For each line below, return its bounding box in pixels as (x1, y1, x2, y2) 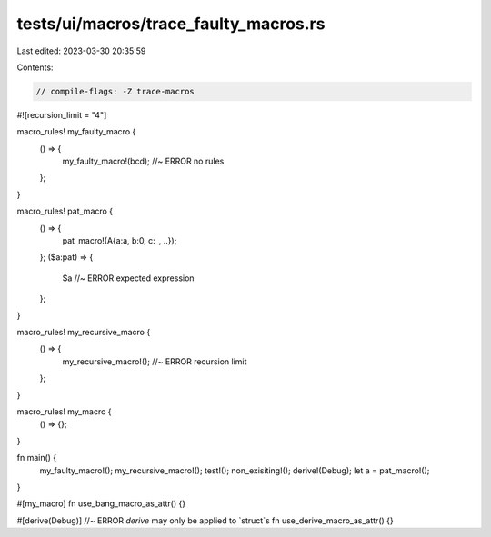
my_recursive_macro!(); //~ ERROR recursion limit (62, 355, 247, 367)
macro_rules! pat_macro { (16, 205, 114, 217)
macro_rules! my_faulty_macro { (16, 126, 136, 137)
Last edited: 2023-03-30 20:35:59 (16, 45, 146, 56)
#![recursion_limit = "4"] (16, 109, 107, 120)
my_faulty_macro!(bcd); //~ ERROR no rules (62, 155, 225, 167)
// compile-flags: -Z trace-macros (35, 86, 195, 96)
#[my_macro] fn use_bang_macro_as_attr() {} (16, 498, 186, 509)
